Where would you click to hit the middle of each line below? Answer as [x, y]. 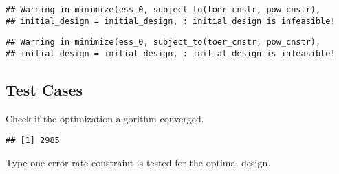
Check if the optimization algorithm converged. [105, 118]
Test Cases [44, 90]
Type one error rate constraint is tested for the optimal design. [138, 163]
